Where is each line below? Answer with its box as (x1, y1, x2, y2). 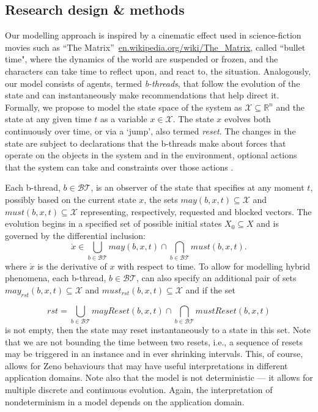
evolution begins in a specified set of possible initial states (5, 217, 222, 230)
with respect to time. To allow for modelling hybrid (117, 259, 310, 272)
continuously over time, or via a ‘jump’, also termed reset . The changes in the (5, 124, 296, 137)
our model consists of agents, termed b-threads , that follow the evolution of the (5, 76, 300, 89)
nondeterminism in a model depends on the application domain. (5, 395, 245, 408)
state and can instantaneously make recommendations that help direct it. (5, 89, 279, 101)
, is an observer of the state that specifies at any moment (91, 181, 305, 194)
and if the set (185, 283, 235, 296)
